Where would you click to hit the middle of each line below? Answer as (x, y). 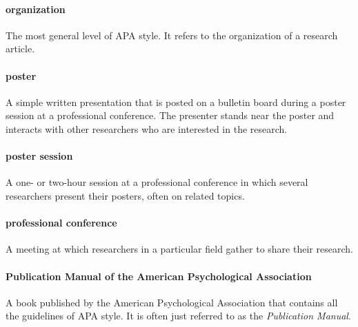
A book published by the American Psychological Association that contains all (172, 302)
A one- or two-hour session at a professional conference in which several (157, 182)
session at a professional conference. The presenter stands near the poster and (170, 115)
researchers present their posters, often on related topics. (125, 195)
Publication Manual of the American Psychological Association (159, 276)
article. (20, 49)
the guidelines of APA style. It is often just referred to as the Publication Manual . (178, 316)
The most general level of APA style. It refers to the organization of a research (172, 35)
